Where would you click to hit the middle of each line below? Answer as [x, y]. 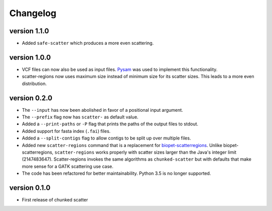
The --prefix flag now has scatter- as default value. [80, 117]
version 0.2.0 [31, 98]
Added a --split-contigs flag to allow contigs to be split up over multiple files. [107, 138]
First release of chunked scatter [55, 200]
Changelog [33, 13]
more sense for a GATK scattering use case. [67, 166]
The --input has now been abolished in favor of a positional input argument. [103, 110]
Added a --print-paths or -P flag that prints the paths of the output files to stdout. [110, 124]
